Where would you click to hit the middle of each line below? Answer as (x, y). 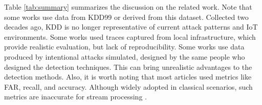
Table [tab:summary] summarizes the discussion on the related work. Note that (128, 7)
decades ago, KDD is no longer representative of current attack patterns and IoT (131, 27)
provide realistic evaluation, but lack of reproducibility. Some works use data (124, 47)
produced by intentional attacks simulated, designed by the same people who (125, 56)
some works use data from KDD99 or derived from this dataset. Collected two (126, 17)
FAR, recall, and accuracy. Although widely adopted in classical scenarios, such (128, 86)
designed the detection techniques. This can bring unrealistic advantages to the (128, 67)
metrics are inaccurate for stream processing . (75, 97)
